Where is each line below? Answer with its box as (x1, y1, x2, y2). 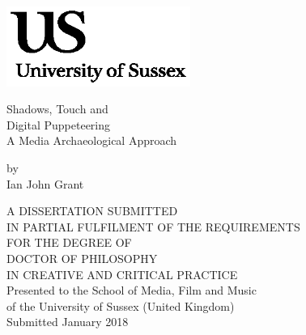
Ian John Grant (6, 175, 84, 192)
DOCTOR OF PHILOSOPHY (6, 249, 158, 266)
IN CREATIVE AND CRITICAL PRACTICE (6, 265, 238, 282)
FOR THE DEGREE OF (6, 234, 132, 251)
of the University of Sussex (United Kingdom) (6, 297, 235, 314)
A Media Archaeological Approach (6, 132, 177, 149)
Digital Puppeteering (6, 116, 111, 133)
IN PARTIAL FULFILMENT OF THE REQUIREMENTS (6, 218, 300, 235)
